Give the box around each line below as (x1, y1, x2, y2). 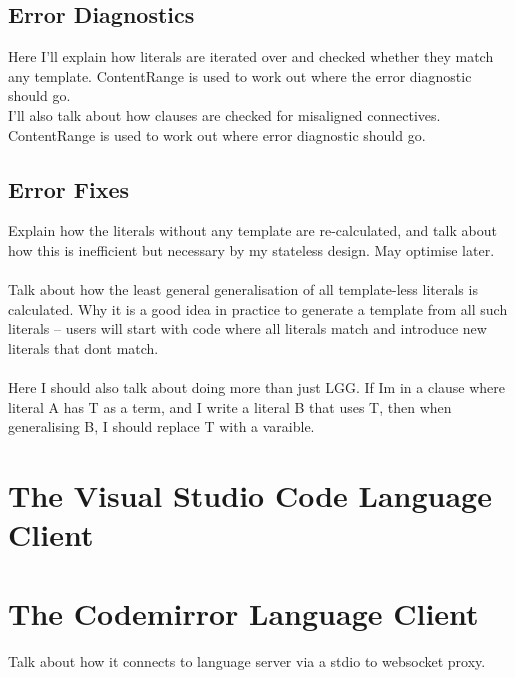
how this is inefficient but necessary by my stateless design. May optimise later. (8, 239, 495, 260)
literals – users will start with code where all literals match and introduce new (8, 318, 487, 339)
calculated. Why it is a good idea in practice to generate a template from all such (8, 298, 508, 319)
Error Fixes (8, 173, 130, 204)
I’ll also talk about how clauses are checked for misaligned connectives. (8, 104, 441, 125)
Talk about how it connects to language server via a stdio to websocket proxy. (8, 650, 486, 671)
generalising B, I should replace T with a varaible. (8, 416, 315, 437)
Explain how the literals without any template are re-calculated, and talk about (8, 220, 497, 241)
